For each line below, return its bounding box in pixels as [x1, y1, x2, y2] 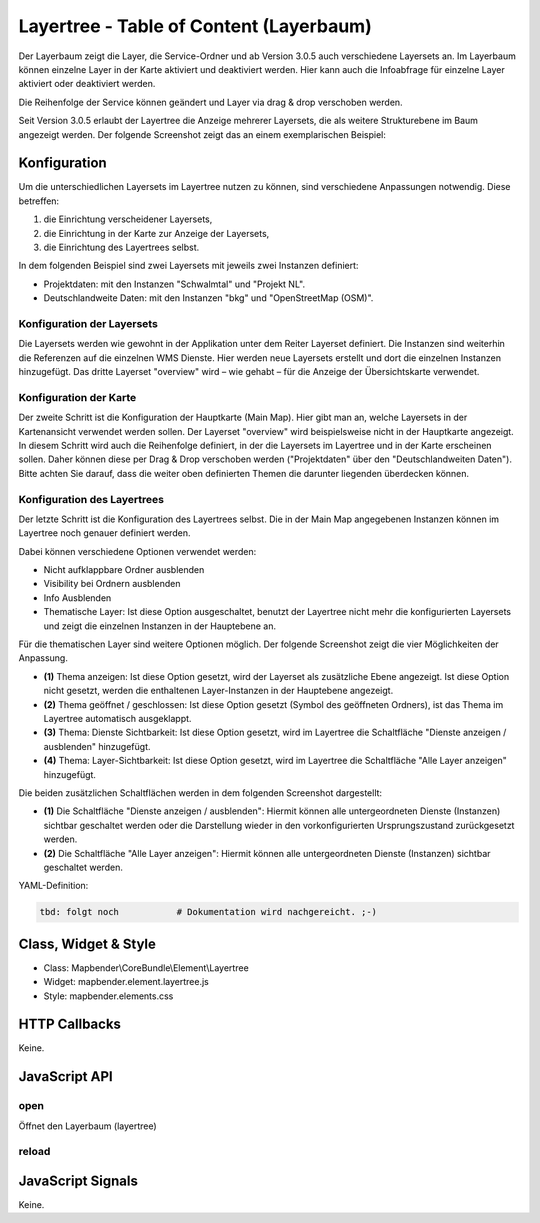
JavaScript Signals [18, 1172, 139, 1189]
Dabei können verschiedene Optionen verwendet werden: [18, 545, 257, 557]
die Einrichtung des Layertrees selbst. [43, 241, 200, 253]
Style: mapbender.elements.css [43, 990, 174, 1002]
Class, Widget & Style [18, 935, 157, 952]
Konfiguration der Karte [18, 390, 137, 404]
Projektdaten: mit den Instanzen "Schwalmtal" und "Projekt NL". [43, 278, 305, 290]
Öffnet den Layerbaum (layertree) [18, 1120, 157, 1132]
